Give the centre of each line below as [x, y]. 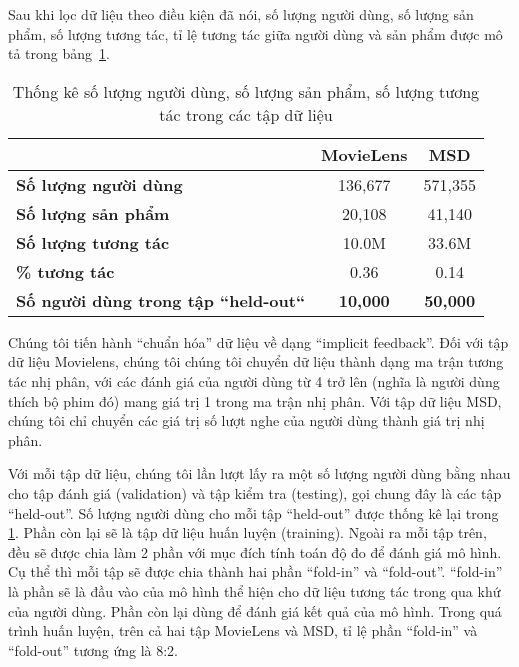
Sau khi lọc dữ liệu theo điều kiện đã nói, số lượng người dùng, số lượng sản [241, 14]
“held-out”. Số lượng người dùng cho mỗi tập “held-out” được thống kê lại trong [253, 512]
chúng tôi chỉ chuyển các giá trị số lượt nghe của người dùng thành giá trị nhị [246, 420]
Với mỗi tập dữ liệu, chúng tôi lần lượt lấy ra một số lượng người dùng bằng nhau [259, 473]
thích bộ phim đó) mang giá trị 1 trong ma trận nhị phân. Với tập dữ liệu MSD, [255, 400]
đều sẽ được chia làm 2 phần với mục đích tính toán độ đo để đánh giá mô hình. [255, 551]
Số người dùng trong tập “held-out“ [161, 300]
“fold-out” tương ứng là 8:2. [93, 649]
